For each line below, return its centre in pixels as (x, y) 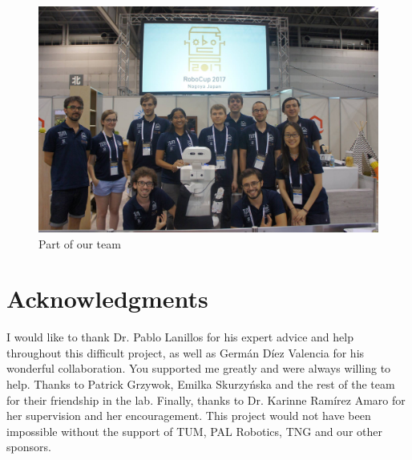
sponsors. (29, 447)
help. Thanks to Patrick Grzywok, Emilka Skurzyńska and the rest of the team (201, 384)
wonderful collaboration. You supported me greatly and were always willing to (199, 368)
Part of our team (80, 243)
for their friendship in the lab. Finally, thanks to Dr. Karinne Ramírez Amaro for (206, 399)
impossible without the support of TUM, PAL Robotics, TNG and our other (194, 431)
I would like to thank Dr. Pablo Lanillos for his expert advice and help (180, 337)
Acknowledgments (107, 299)
